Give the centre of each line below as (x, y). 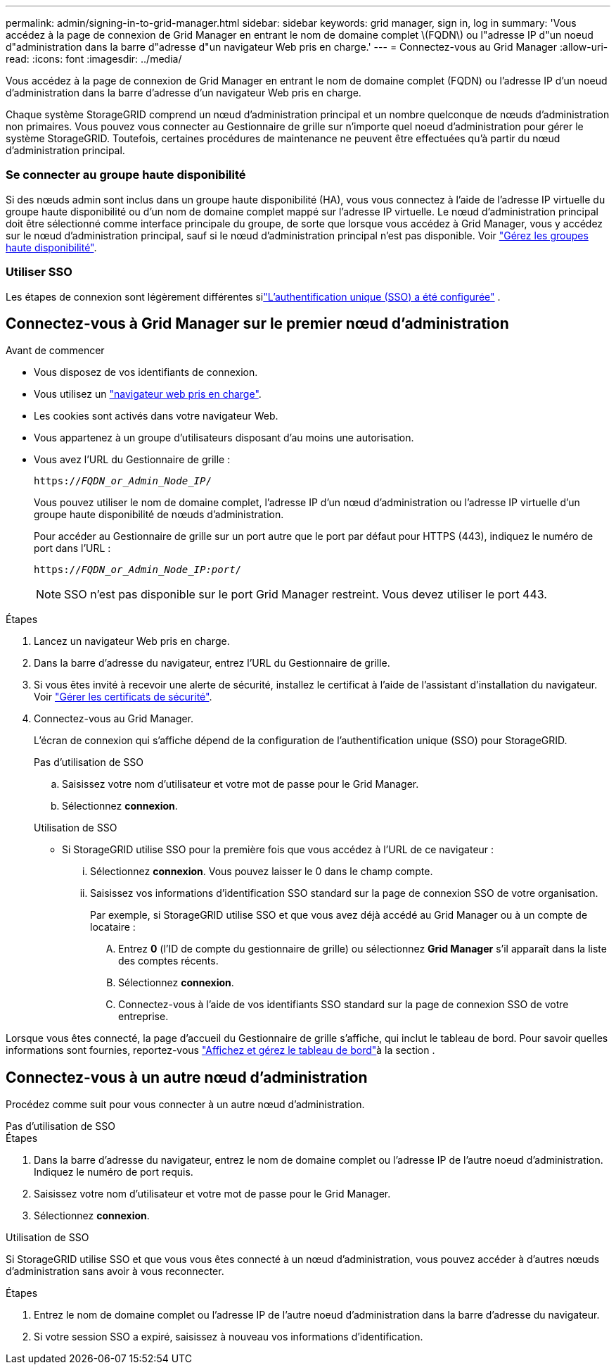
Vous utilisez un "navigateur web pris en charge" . (148, 394)
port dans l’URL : (72, 548)
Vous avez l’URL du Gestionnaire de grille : (132, 460)
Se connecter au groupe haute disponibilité (126, 175)
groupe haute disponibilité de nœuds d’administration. (159, 515)
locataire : (113, 927)
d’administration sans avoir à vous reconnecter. (115, 1271)
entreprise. (143, 1017)
